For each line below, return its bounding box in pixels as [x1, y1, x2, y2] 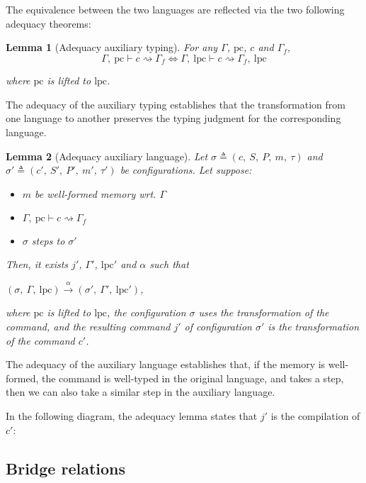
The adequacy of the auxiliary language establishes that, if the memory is [6, 357, 326, 372]
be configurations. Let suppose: [120, 162, 252, 177]
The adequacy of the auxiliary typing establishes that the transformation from [6, 96, 346, 111]
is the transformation [268, 319, 360, 334]
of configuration [184, 319, 252, 334]
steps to [31, 233, 65, 248]
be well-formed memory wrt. [35, 186, 156, 201]
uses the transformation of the [198, 305, 329, 320]
